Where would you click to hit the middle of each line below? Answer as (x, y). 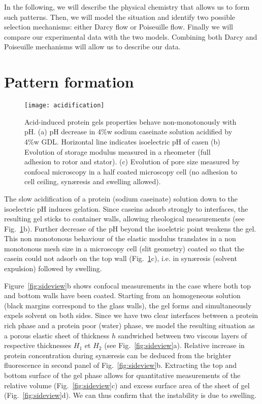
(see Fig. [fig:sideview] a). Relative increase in (174, 345)
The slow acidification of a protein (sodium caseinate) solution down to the (121, 198)
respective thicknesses (38, 345)
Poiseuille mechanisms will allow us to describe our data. (92, 47)
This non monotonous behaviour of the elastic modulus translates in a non (120, 238)
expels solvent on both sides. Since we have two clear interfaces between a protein (131, 315)
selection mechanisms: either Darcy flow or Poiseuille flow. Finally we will (119, 27)
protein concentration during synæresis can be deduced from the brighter (118, 355)
